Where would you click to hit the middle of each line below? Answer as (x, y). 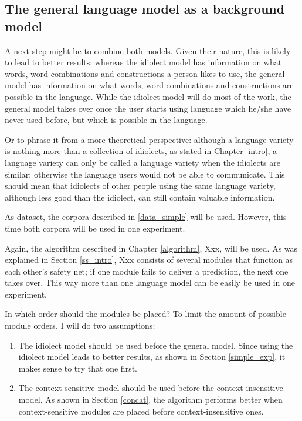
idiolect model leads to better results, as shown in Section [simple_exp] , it (152, 357)
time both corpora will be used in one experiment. (95, 228)
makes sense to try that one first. (78, 368)
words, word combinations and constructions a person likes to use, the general (145, 73)
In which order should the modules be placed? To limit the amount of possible (145, 314)
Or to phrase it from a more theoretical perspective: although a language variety (149, 139)
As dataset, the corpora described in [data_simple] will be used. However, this (146, 217)
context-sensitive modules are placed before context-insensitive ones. (141, 411)
